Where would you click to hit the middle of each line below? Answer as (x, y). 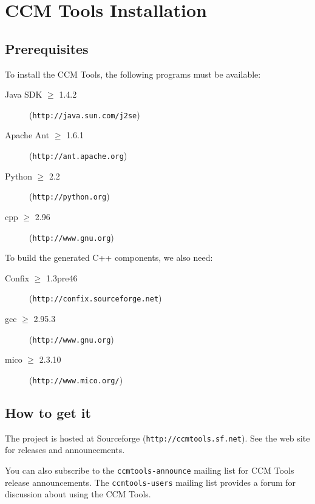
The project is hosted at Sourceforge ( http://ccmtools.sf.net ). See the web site (157, 438)
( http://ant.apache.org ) (78, 156)
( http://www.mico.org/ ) (76, 379)
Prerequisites (47, 48)
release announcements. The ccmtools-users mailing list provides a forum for (151, 482)
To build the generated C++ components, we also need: (109, 257)
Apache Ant (27, 135)
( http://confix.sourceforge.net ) (96, 298)
